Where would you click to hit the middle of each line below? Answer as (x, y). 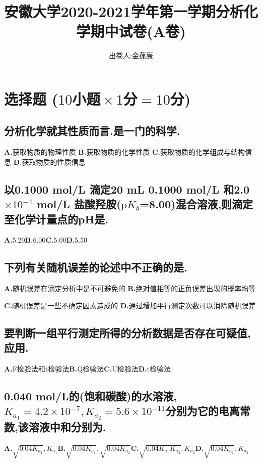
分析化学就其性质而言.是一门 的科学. (92, 131)
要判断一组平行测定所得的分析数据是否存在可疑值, (127, 332)
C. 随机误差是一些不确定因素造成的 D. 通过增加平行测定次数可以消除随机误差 (130, 305)
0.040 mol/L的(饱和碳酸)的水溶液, (91, 396)
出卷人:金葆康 (131, 55)
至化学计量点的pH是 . (56, 219)
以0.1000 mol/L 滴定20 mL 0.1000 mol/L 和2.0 (127, 189)
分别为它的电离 (203, 411)
